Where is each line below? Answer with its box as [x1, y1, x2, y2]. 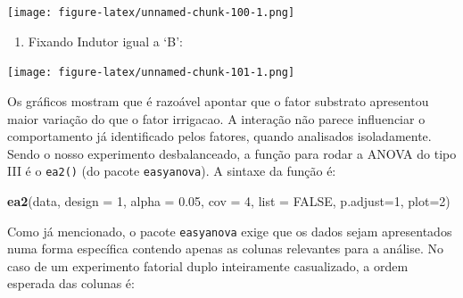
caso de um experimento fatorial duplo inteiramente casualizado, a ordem [7, 256, 409, 275]
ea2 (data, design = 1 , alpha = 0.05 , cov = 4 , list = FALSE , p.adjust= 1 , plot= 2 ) [7, 191, 451, 210]
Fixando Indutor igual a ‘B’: [28, 31, 183, 50]
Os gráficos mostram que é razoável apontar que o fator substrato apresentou [7, 91, 429, 110]
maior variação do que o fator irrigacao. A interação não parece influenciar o [7, 109, 426, 128]
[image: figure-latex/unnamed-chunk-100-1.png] [7, 6, 295, 19]
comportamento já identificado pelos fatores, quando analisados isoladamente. [7, 127, 432, 145]
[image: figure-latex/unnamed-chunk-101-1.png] [7, 66, 295, 79]
